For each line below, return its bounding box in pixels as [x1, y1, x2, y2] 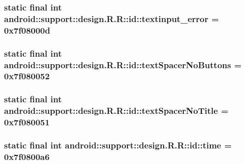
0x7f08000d [4, 24, 50, 36]
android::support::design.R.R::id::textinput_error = [4, 12, 219, 25]
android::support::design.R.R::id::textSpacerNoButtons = [4, 58, 242, 71]
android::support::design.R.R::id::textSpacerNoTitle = [4, 104, 228, 117]
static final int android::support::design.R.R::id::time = [4, 138, 232, 151]
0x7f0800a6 [4, 150, 50, 162]
